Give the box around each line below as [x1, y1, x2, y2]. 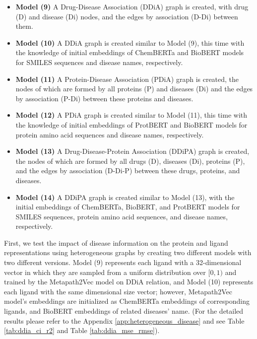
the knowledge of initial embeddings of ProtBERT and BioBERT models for [15, 119, 248, 130]
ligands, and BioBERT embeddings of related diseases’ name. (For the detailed [4, 306, 244, 316]
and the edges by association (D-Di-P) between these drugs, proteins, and [15, 165, 240, 176]
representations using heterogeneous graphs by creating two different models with [4, 247, 252, 258]
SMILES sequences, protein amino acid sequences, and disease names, [15, 211, 228, 221]
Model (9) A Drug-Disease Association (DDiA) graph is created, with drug [15, 1, 249, 11]
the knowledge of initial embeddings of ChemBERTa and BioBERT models [15, 47, 244, 58]
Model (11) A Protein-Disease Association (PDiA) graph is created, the [15, 73, 239, 84]
